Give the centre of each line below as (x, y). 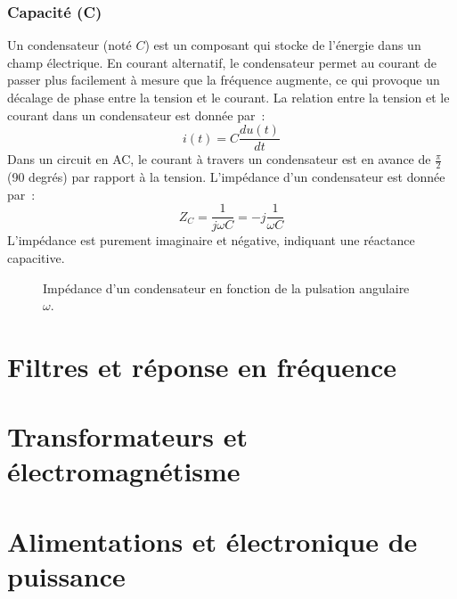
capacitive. (36, 257)
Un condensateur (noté (69, 45)
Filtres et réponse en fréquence (202, 366)
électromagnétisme (124, 471)
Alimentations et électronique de (212, 541)
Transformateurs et (128, 436)
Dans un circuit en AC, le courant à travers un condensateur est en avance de (219, 159)
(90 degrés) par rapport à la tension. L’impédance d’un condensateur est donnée (226, 177)
